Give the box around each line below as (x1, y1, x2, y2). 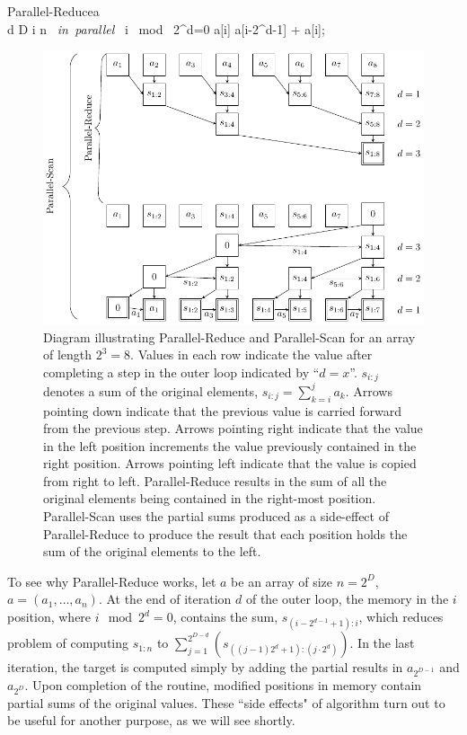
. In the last (349, 633, 415, 652)
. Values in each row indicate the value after (130, 345, 373, 364)
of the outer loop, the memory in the (245, 589, 449, 608)
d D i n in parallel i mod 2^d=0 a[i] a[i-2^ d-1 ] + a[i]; (7, 19, 325, 38)
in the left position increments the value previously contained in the (43, 436, 417, 455)
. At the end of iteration (98, 589, 232, 608)
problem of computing (7, 633, 129, 652)
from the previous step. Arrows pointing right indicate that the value (43, 419, 423, 438)
